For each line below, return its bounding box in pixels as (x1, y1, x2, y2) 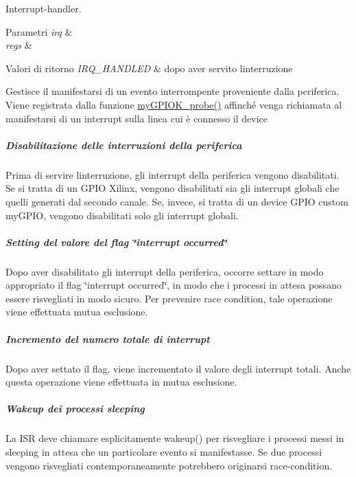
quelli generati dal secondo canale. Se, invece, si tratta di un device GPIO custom (5, 194, 348, 208)
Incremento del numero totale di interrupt (5, 331, 210, 346)
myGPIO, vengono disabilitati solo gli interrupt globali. (5, 208, 239, 222)
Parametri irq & (5, 24, 73, 38)
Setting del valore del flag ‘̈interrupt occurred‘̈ (5, 234, 227, 249)
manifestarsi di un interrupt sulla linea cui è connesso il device (5, 111, 268, 125)
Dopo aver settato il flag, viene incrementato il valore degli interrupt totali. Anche (5, 361, 351, 375)
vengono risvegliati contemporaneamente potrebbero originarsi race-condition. (5, 458, 333, 472)
